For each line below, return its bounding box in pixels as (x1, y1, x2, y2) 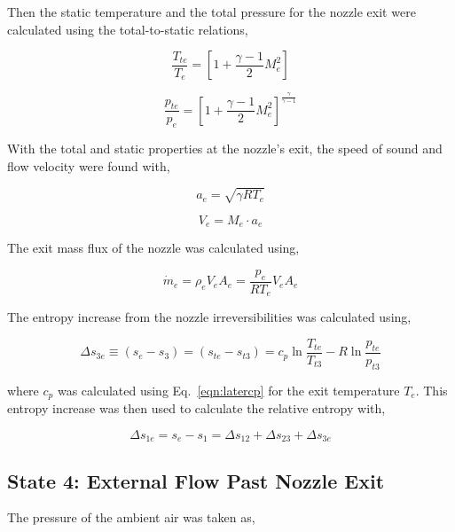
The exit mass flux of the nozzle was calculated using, (7, 239, 300, 257)
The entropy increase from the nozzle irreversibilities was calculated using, (7, 308, 412, 326)
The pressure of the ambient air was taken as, (7, 508, 255, 527)
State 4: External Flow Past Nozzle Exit (7, 466, 385, 494)
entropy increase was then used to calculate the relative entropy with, (7, 399, 386, 418)
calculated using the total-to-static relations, (7, 20, 248, 38)
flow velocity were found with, (7, 156, 170, 175)
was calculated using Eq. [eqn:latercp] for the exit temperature (57, 380, 400, 399)
